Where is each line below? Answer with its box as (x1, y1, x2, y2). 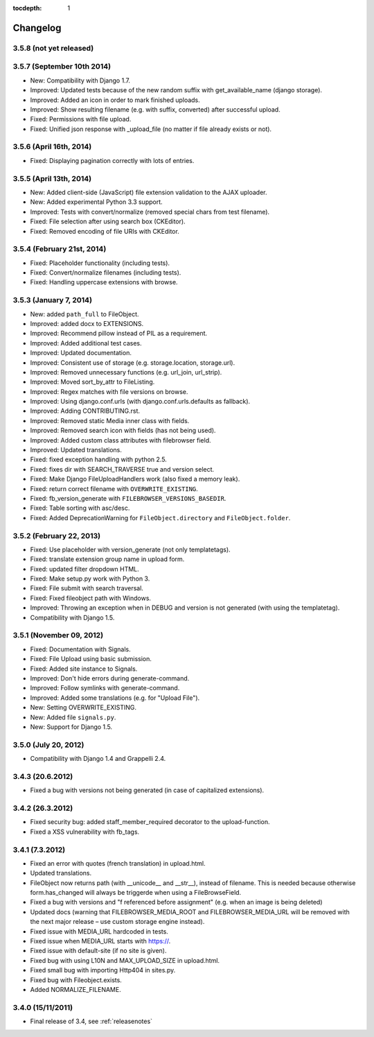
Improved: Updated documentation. (30, 349, 132, 357)
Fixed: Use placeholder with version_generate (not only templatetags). (30, 545, 231, 554)
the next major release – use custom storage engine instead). (30, 918, 205, 926)
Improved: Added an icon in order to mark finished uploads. (30, 96, 200, 104)
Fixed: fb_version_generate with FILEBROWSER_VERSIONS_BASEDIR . (30, 495, 226, 502)
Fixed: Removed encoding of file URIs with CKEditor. (30, 227, 179, 235)
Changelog (12, 22, 62, 34)
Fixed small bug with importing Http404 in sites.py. (30, 966, 176, 975)
